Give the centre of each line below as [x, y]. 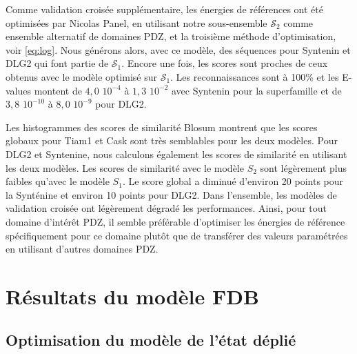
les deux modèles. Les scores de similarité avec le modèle [125, 167]
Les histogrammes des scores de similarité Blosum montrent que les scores [162, 127]
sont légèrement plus [303, 167]
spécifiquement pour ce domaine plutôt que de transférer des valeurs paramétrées [177, 235]
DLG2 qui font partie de [57, 63]
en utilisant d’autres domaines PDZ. [82, 249]
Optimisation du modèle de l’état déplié [151, 340]
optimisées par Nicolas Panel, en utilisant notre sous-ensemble [136, 22]
